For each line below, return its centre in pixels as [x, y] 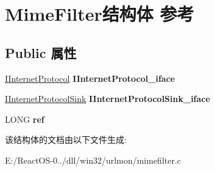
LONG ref [25, 119]
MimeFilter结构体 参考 [100, 14]
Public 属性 [41, 52]
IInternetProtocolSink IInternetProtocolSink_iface [107, 99]
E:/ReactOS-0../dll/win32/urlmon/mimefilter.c [93, 160]
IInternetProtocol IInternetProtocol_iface [90, 78]
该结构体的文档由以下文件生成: [66, 140]
